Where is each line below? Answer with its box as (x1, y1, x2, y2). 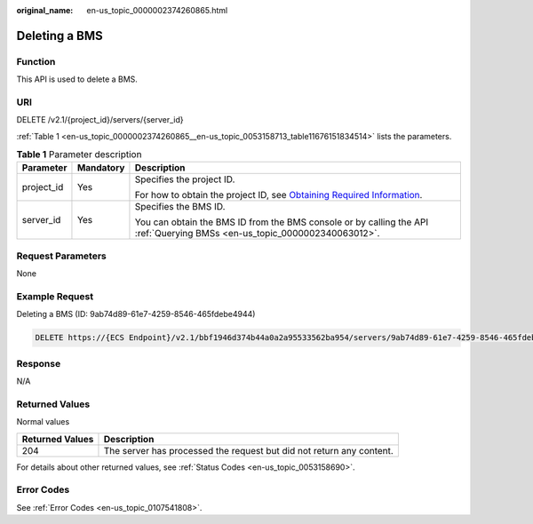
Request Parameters (16, 250, 107, 262)
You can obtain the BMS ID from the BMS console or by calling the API (134, 216, 429, 228)
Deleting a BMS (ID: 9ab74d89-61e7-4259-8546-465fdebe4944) (16, 309, 256, 320)
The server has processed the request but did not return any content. (103, 444, 394, 457)
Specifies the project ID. (134, 173, 235, 186)
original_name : (16, 5, 74, 15)
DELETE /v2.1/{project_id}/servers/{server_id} (16, 115, 184, 125)
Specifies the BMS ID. (134, 201, 226, 213)
